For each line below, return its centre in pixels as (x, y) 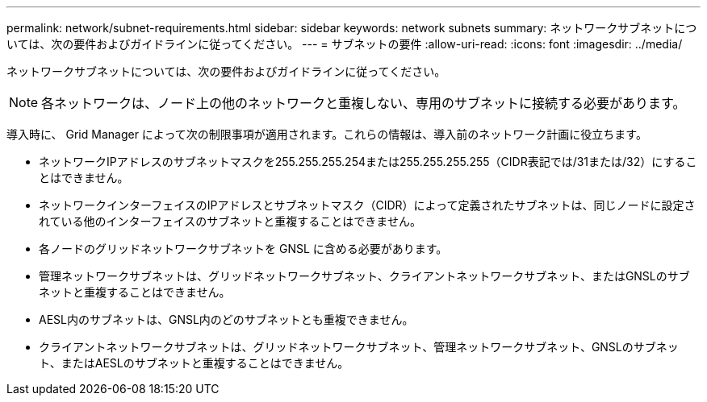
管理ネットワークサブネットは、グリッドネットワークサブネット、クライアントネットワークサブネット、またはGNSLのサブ (364, 276)
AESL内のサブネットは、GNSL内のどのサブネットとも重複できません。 (226, 319)
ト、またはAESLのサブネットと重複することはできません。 (194, 363)
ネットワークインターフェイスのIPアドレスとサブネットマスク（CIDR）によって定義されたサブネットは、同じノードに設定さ (367, 205)
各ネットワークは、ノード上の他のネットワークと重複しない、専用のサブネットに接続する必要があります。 (364, 103)
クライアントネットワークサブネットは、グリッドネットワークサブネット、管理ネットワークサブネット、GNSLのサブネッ (359, 347)
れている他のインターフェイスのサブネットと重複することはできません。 (230, 221)
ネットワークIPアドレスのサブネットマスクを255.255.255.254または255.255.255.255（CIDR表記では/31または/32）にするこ (368, 162)
